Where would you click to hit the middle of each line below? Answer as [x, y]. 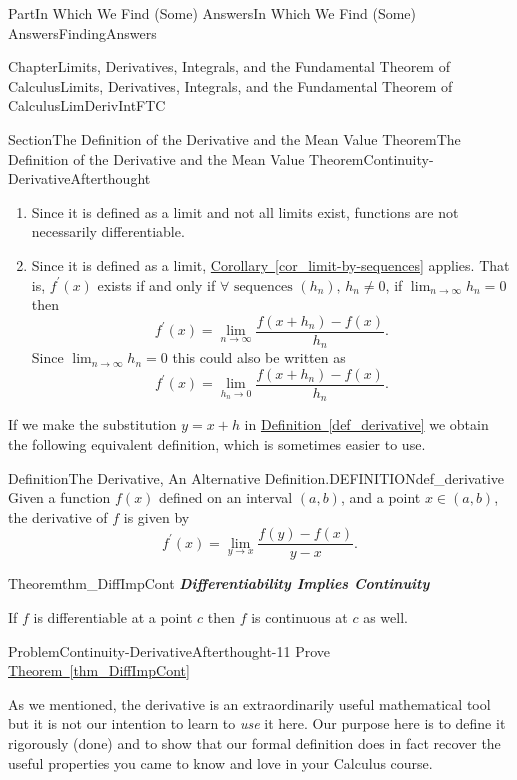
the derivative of [58, 516]
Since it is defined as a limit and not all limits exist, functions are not [245, 211]
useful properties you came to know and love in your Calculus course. [220, 762]
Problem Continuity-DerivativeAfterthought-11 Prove [169, 650]
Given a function [59, 497]
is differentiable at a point [113, 616]
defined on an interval [226, 497]
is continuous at [299, 616]
